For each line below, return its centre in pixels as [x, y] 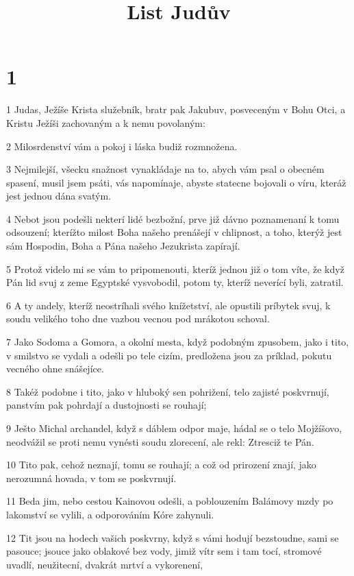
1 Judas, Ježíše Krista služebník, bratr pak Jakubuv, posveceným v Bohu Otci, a [176, 109]
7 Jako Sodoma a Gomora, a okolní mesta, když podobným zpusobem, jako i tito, [178, 342]
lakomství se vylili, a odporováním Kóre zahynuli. [110, 514]
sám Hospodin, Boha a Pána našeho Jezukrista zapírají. [123, 246]
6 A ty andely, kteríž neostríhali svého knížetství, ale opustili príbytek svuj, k [168, 305]
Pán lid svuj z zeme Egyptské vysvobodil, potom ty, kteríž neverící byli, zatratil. [175, 282]
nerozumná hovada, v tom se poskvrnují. [91, 478]
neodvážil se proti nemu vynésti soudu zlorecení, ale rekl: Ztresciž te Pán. [160, 441]
